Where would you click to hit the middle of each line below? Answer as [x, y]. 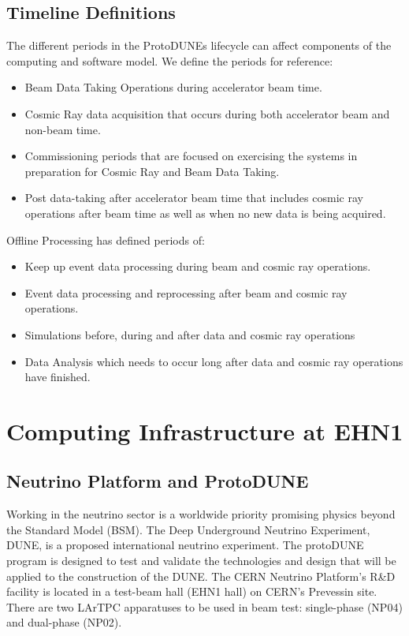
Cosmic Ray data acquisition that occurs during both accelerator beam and [207, 113]
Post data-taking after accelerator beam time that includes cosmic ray [194, 198]
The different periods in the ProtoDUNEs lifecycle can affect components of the [199, 45]
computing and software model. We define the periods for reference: [170, 60]
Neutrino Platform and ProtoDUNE [158, 481]
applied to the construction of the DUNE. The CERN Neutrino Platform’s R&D [201, 576]
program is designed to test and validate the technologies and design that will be [201, 561]
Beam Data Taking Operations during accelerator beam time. [173, 87]
